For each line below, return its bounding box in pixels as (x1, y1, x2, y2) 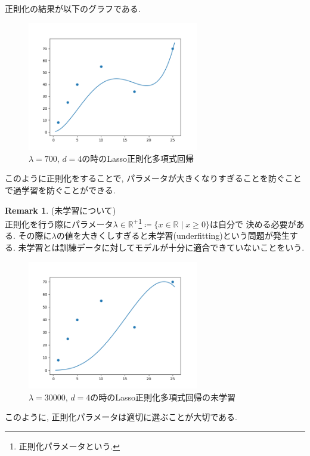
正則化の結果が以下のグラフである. (5, 2, 141, 14)
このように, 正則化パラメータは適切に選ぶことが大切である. (5, 411, 237, 423)
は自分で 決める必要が (209, 217, 296, 230)
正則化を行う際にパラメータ (5, 217, 113, 230)
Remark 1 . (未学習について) (5, 204, 116, 216)
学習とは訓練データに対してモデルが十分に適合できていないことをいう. (26, 241, 305, 253)
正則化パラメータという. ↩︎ (18, 439, 120, 452)
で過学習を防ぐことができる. (5, 183, 116, 196)
